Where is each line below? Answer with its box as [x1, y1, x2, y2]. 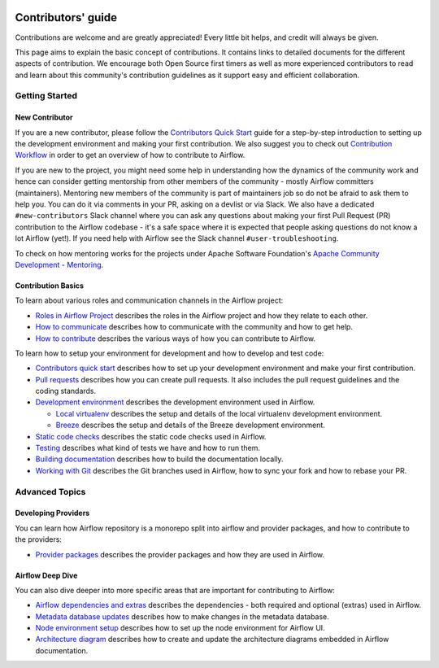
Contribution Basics [15, 281, 85, 290]
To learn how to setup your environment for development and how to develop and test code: [15, 348, 324, 358]
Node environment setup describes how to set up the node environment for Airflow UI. [35, 623, 325, 633]
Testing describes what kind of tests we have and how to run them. [35, 443, 260, 453]
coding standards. [35, 386, 97, 396]
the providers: [15, 535, 63, 544]
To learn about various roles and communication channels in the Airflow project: [15, 295, 284, 305]
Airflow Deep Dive [15, 570, 78, 580]
